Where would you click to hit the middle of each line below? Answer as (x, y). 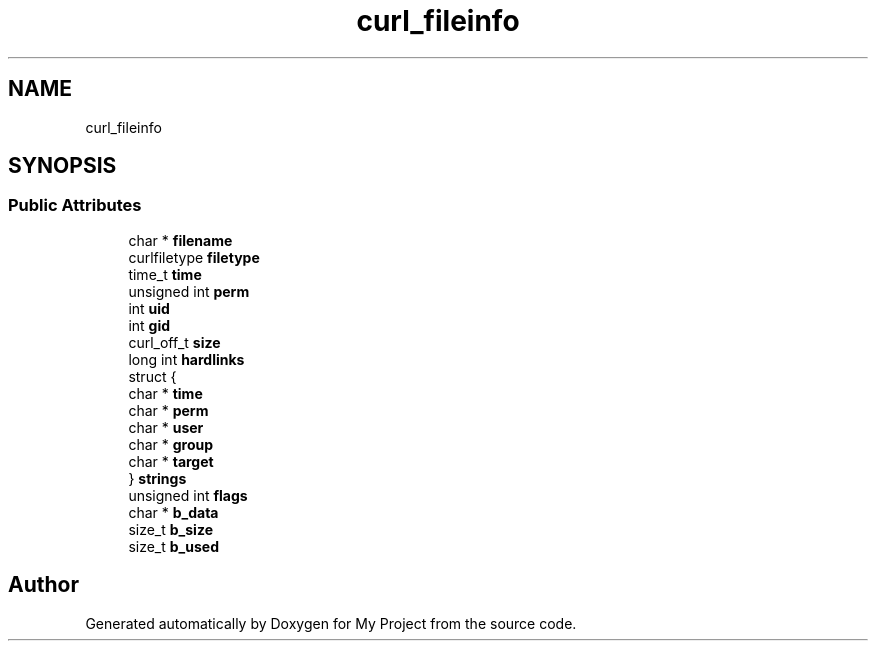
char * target (171, 461)
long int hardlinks (186, 359)
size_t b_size (170, 529)
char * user (166, 427)
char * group (171, 444)
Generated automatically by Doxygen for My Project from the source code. (331, 623)
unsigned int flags (188, 495)
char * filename (180, 240)
